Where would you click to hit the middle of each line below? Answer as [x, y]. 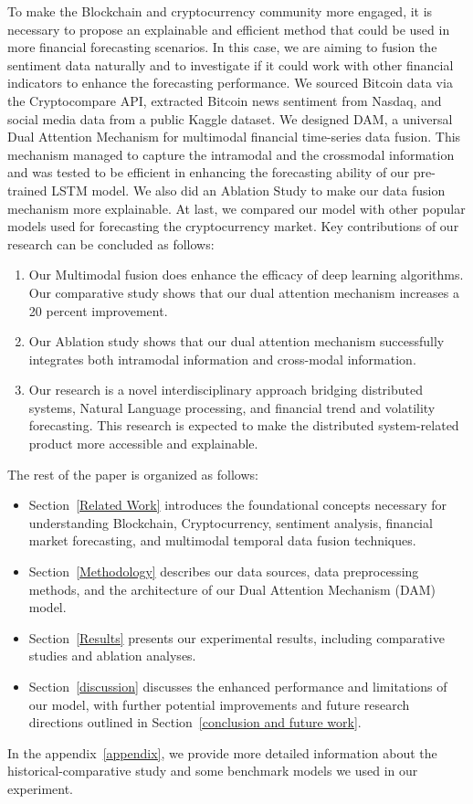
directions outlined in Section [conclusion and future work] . [195, 722]
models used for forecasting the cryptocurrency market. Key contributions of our [233, 226]
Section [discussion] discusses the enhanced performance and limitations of [238, 686]
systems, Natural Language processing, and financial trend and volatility [232, 407]
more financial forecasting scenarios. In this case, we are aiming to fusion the [222, 47]
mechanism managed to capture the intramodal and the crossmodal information [231, 154]
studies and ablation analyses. [112, 656]
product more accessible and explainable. [143, 444]
